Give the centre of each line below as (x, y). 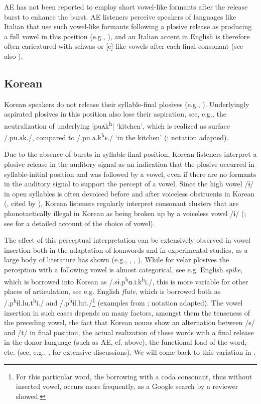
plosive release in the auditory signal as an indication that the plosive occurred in (129, 164)
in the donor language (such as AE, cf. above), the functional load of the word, (125, 342)
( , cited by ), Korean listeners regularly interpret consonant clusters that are (121, 203)
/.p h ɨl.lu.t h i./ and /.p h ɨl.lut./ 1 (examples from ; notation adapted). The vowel (123, 302)
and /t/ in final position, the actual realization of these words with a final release (129, 332)
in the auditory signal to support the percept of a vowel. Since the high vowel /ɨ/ (129, 184)
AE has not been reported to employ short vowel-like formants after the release (126, 7)
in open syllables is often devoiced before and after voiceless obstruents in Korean (129, 193)
